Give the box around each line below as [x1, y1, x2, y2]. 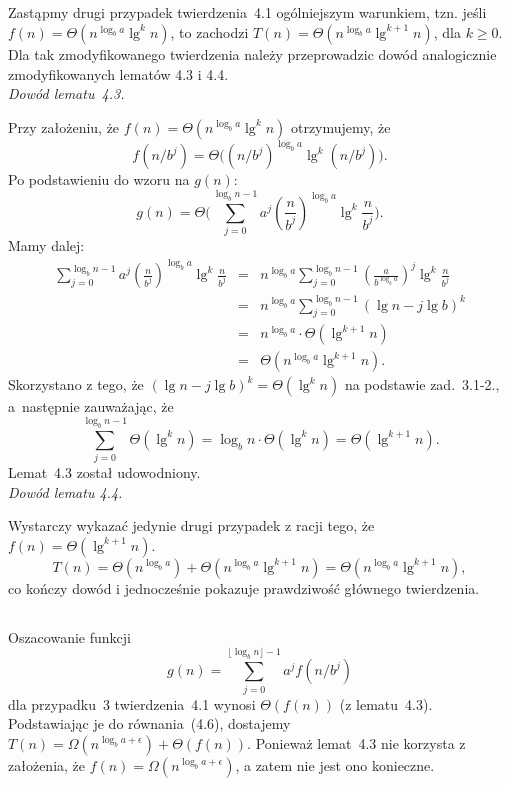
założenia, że [8, 754, 86, 775]
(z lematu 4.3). [339, 693, 433, 714]
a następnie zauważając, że [8, 396, 174, 417]
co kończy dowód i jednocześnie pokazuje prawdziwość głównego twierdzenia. [8, 577, 480, 598]
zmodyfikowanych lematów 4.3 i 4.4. [8, 63, 229, 84]
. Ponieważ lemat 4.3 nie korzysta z [247, 732, 466, 753]
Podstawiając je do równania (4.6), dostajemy [8, 713, 291, 734]
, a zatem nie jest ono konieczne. [235, 754, 435, 775]
